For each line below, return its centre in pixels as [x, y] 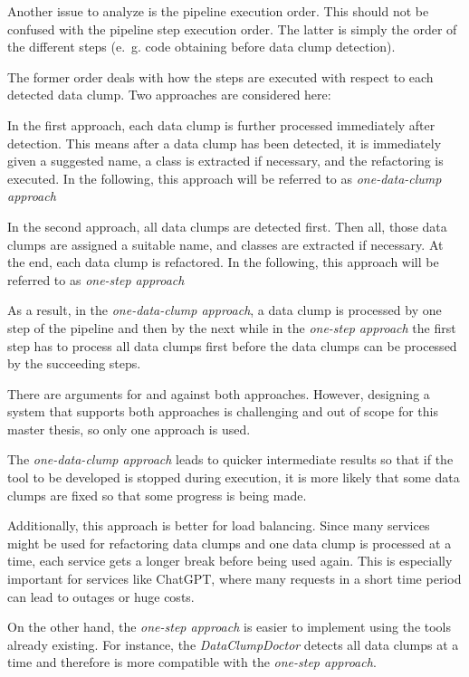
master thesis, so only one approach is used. [129, 429]
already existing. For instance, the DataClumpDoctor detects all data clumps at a [233, 644]
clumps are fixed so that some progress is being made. [157, 495]
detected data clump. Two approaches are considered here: [169, 95]
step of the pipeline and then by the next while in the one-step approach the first [232, 327]
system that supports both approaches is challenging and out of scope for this [223, 411]
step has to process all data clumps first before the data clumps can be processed [232, 345]
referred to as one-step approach [96, 279]
